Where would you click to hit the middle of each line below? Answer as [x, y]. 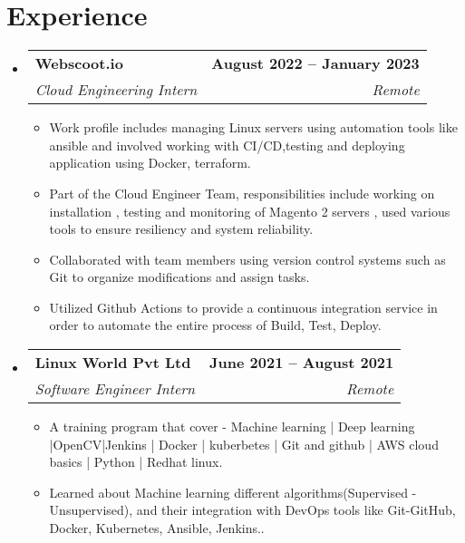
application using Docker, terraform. [150, 163]
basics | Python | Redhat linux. [136, 462]
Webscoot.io [79, 63]
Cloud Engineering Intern [116, 90]
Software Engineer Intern [115, 389]
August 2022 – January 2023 [315, 63]
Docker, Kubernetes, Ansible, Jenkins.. [157, 528]
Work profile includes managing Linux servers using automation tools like [253, 127]
